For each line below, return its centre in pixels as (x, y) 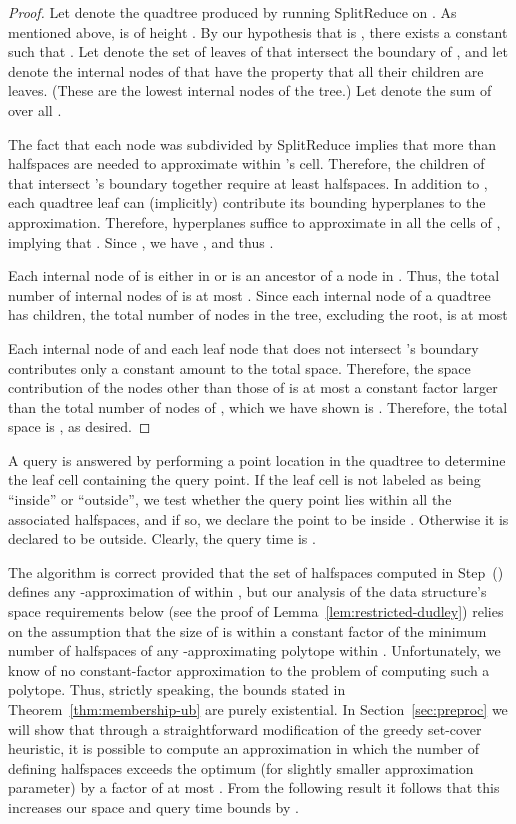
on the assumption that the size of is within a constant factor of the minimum (247, 630)
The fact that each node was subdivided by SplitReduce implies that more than (252, 143)
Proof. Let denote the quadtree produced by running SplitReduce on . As (232, 12)
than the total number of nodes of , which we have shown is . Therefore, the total (258, 406)
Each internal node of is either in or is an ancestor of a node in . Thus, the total (254, 275)
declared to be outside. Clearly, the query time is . (162, 538)
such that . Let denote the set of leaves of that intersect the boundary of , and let (258, 51)
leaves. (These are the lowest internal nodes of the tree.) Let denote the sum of (250, 90)
